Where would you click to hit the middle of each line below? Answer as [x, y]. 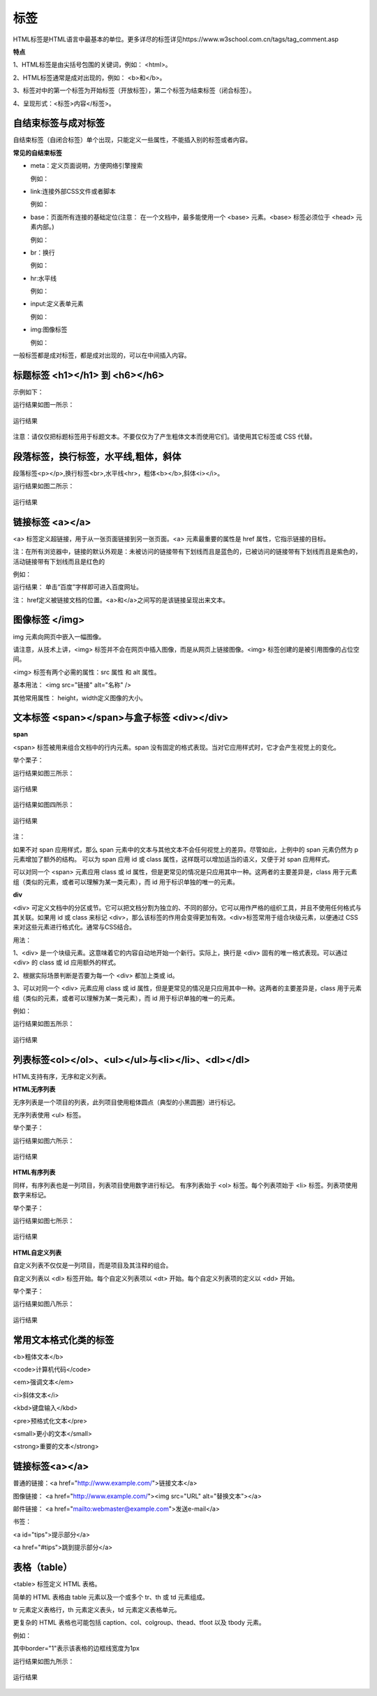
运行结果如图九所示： [44, 1661]
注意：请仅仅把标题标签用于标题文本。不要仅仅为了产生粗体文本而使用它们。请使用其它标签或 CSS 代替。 [165, 436]
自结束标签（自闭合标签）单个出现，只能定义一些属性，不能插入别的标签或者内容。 [132, 140]
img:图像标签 [49, 329]
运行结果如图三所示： [44, 773]
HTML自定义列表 [37, 1253]
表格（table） [43, 1568]
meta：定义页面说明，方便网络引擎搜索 [87, 166]
